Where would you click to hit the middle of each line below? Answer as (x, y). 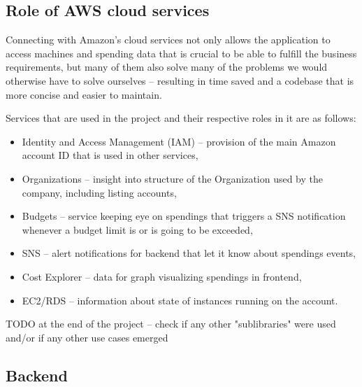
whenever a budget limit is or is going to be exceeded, (137, 229)
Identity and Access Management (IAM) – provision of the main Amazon (179, 141)
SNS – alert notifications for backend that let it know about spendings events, (189, 253)
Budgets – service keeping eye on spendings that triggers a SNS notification (184, 216)
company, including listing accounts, (99, 192)
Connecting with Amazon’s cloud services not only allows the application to (168, 40)
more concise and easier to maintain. (84, 94)
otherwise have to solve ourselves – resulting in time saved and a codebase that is (180, 80)
